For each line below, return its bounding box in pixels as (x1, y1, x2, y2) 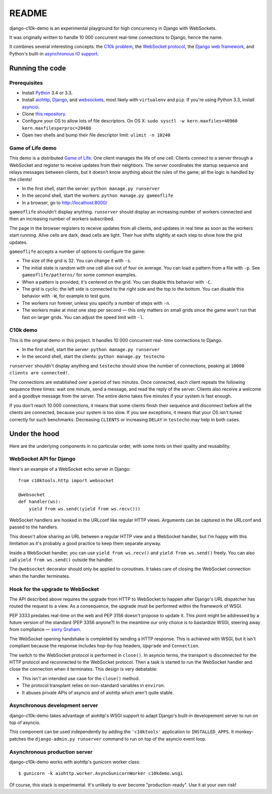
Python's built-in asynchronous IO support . (9, 50, 99, 56)
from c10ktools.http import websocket (18, 478, 114, 484)
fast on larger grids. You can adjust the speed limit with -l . (22, 314, 145, 320)
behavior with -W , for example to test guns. (22, 293, 111, 299)
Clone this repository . (22, 111, 66, 117)
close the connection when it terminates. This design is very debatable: (9, 666, 158, 672)
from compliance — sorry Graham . (9, 626, 82, 632)
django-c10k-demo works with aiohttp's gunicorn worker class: (9, 759, 141, 765)
